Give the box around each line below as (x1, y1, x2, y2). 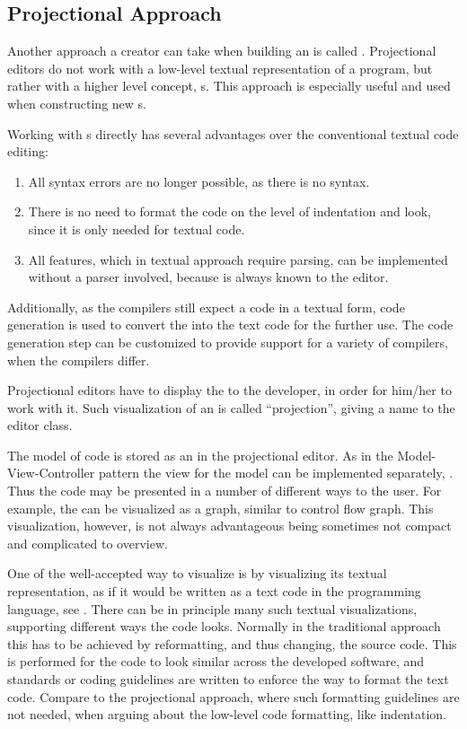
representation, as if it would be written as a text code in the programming (7, 582, 421, 601)
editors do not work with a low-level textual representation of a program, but (7, 58, 433, 77)
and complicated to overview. (7, 533, 168, 552)
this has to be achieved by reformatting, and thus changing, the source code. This (7, 634, 457, 653)
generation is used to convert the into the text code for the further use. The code (7, 315, 454, 334)
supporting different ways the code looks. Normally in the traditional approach (7, 617, 441, 636)
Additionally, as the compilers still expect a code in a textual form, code (7, 297, 405, 316)
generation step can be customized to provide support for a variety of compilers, (7, 332, 448, 351)
